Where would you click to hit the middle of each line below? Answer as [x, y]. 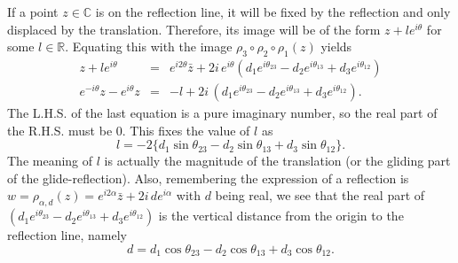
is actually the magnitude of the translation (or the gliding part [277, 161]
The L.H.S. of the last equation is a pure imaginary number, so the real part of [222, 113]
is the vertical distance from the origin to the [281, 216]
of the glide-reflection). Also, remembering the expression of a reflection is [208, 178]
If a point [33, 12]
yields [336, 46]
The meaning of [50, 161]
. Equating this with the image [149, 46]
